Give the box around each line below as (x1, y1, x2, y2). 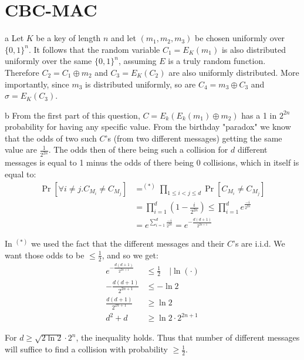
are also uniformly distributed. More (168, 66, 299, 78)
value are (5, 143, 37, 156)
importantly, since (5, 78, 69, 90)
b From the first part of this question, (5, 109, 140, 121)
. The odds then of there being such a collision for (48, 143, 228, 156)
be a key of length (36, 32, 101, 44)
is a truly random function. (168, 55, 266, 67)
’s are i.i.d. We (233, 237, 285, 250)
